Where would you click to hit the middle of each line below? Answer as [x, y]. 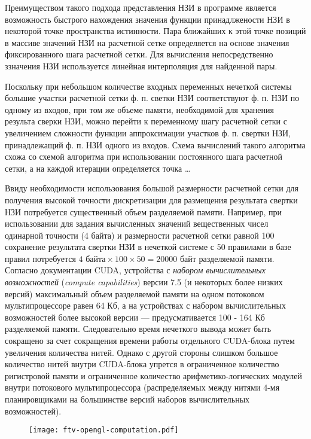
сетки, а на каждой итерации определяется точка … [98, 168]
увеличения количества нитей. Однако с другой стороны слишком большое [141, 352]
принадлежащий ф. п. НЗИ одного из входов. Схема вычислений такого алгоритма [155, 144]
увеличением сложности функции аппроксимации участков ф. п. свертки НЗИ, [148, 132]
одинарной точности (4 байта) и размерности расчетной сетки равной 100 [140, 235]
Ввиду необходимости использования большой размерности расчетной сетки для [152, 188]
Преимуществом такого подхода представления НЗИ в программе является [141, 7]
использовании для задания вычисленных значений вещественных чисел [137, 223]
